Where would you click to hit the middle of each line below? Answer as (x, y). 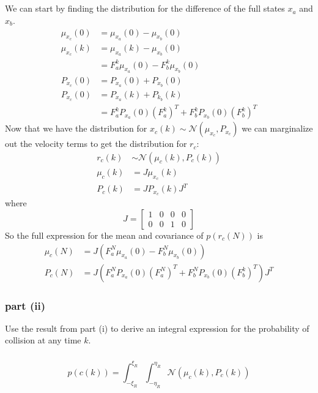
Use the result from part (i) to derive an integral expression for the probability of (157, 328)
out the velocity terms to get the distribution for (96, 144)
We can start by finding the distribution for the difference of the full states (145, 8)
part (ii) (25, 305)
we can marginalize (277, 128)
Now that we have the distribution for (76, 128)
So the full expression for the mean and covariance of (104, 235)
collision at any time (43, 340)
